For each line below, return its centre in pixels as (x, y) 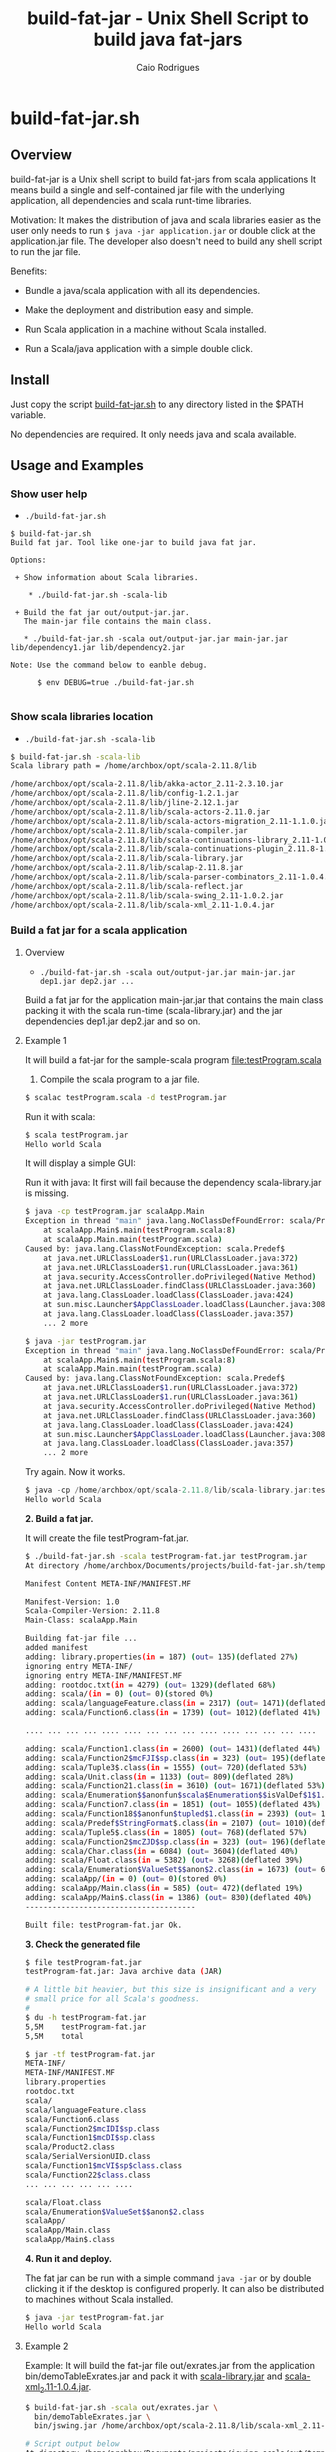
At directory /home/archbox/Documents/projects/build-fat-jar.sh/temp (175, 1565)
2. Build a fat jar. (59, 1518)
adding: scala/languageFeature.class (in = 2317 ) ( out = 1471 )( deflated (175, 1703)
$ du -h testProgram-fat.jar (85, 2017)
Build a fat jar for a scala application (99, 930)
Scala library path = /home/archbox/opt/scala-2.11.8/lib (133, 766)
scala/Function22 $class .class (88, 2175)
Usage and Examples (77, 465)
